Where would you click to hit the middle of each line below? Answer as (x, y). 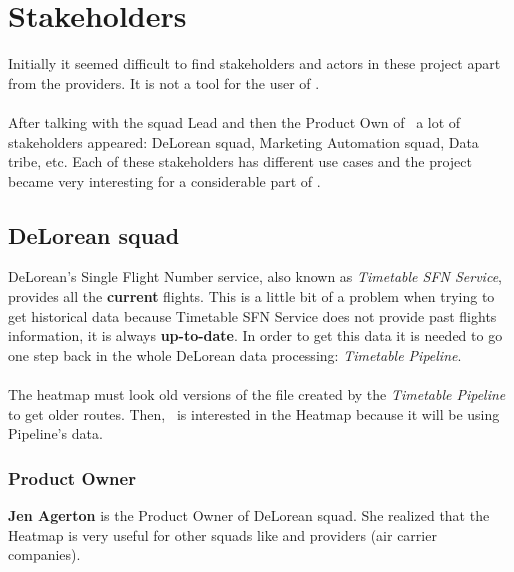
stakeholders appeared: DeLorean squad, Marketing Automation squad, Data (243, 141)
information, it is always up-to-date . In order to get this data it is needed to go (255, 335)
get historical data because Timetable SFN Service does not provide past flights (252, 315)
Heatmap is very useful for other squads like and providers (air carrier (222, 534)
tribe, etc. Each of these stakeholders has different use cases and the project (240, 161)
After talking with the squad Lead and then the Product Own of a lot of (234, 121)
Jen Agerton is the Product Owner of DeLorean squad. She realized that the (249, 515)
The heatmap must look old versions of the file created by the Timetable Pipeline (257, 394)
